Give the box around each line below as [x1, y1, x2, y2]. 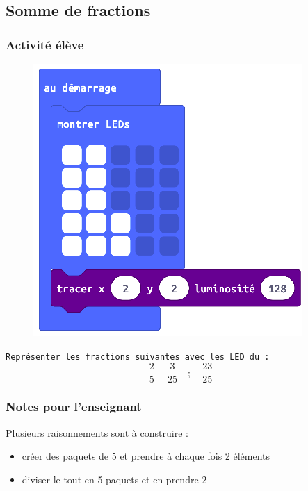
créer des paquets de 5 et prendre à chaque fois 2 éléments [22, 449, 270, 463]
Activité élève [6, 35, 84, 53]
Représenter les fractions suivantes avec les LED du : [6, 351, 270, 362]
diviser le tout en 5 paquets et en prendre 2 [22, 472, 207, 486]
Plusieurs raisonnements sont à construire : [6, 425, 188, 440]
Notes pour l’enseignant [6, 398, 142, 415]
